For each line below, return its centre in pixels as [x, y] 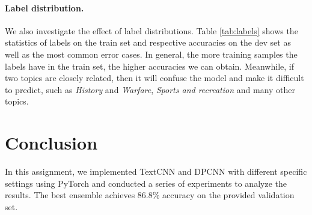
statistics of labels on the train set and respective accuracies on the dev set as [148, 42]
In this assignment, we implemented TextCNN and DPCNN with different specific [156, 171]
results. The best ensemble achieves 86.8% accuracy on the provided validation [150, 195]
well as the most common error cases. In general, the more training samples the [151, 54]
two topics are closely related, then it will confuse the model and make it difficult [154, 78]
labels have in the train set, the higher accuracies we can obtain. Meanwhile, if [149, 66]
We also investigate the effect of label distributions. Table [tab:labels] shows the [151, 30]
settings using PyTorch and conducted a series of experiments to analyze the [146, 183]
